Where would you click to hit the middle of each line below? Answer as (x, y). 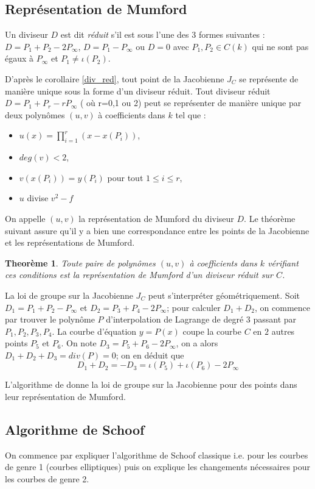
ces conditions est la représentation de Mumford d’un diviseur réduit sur (139, 275)
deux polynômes (35, 114)
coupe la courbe (212, 331)
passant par (275, 319)
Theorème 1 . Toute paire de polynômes (80, 262)
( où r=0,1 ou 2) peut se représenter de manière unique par (191, 103)
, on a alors (197, 343)
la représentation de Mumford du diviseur (156, 218)
